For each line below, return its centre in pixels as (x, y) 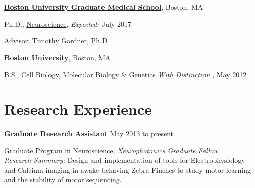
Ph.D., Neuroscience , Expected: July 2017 (68, 23)
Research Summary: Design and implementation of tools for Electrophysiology (125, 160)
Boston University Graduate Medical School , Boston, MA (104, 7)
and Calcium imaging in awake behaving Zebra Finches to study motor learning (127, 170)
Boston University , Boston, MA (57, 57)
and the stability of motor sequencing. (63, 180)
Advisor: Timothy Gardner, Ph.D (56, 41)
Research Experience (78, 109)
